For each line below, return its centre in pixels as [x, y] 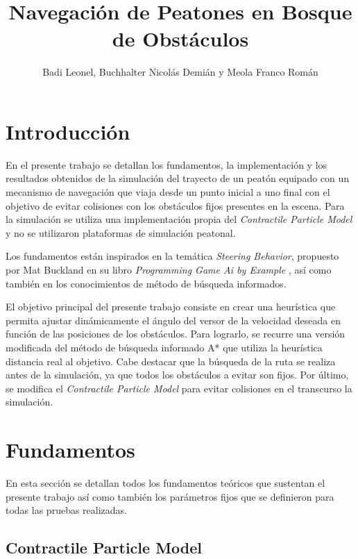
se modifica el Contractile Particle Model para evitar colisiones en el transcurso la [179, 388]
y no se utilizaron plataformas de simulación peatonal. [121, 232]
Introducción [68, 131]
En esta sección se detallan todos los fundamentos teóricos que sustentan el [165, 483]
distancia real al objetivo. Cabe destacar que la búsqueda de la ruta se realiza [171, 361]
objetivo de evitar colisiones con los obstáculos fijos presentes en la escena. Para [175, 205]
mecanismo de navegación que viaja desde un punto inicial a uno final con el [168, 192]
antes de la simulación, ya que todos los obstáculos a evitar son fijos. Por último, [177, 375]
